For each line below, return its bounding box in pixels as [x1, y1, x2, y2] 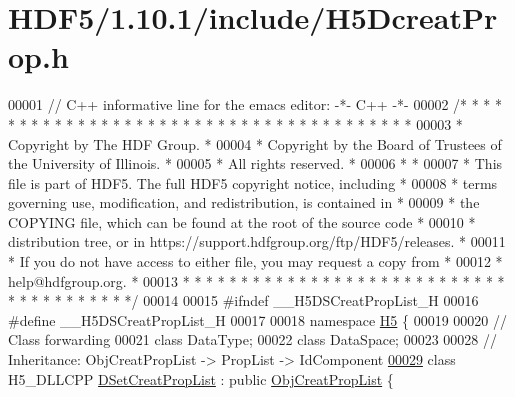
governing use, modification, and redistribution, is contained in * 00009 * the [8, 192, 480, 213]
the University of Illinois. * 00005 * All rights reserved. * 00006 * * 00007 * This [8, 153, 503, 174]
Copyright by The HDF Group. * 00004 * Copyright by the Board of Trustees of [8, 133, 502, 154]
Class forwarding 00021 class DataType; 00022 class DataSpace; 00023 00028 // [8, 329, 497, 350]
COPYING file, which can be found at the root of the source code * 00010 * [8, 211, 476, 232]
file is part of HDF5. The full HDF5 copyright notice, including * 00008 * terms [8, 172, 498, 193]
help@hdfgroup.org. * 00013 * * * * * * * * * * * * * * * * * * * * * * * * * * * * [8, 270, 505, 291]
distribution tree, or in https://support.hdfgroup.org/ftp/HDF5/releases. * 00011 [8, 231, 506, 252]
